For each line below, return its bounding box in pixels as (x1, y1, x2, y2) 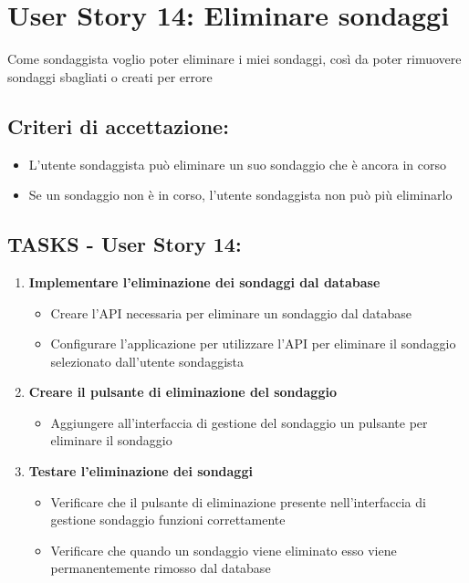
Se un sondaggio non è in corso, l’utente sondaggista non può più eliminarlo (28, 185, 453, 204)
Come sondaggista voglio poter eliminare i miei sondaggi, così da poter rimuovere (7, 49, 462, 68)
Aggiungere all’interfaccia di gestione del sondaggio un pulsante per (50, 412, 428, 432)
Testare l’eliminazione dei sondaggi (28, 462, 253, 481)
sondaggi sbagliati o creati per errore (7, 67, 213, 86)
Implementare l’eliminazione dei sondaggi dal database (28, 272, 380, 291)
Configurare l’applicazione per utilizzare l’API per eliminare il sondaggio (50, 334, 456, 353)
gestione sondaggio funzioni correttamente (50, 510, 286, 529)
